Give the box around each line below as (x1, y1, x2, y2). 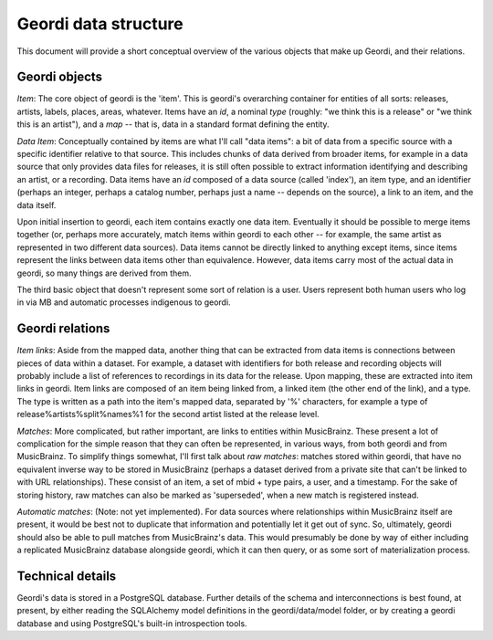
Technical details (16, 568, 117, 583)
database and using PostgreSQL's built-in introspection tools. (16, 617, 247, 629)
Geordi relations (16, 320, 110, 337)
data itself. (16, 199, 57, 210)
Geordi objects (16, 69, 103, 85)
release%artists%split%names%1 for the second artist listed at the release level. (16, 409, 320, 420)
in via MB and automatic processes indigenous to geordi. (16, 297, 232, 308)
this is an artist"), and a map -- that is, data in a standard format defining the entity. (16, 119, 330, 130)
